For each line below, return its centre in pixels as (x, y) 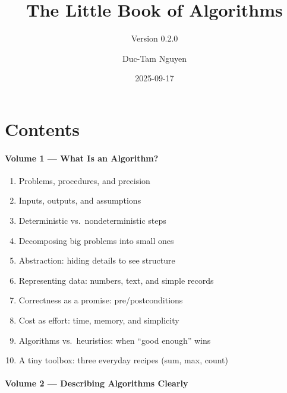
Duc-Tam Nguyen (154, 58)
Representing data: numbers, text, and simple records (116, 280)
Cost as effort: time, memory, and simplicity (99, 320)
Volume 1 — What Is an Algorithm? (82, 158)
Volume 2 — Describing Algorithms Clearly (97, 383)
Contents (42, 129)
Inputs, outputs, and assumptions (80, 200)
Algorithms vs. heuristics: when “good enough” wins (115, 340)
